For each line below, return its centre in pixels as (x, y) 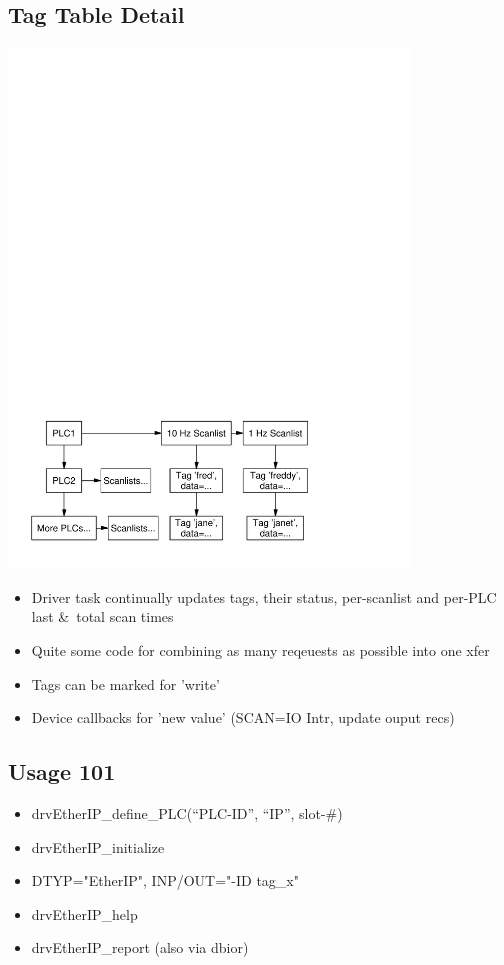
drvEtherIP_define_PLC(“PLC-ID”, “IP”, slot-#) (187, 812)
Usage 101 (62, 771)
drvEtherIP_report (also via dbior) (140, 947)
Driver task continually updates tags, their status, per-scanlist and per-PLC (264, 596)
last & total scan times (102, 616)
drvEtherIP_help (84, 913)
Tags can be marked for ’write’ (125, 683)
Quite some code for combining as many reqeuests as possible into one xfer (260, 649)
